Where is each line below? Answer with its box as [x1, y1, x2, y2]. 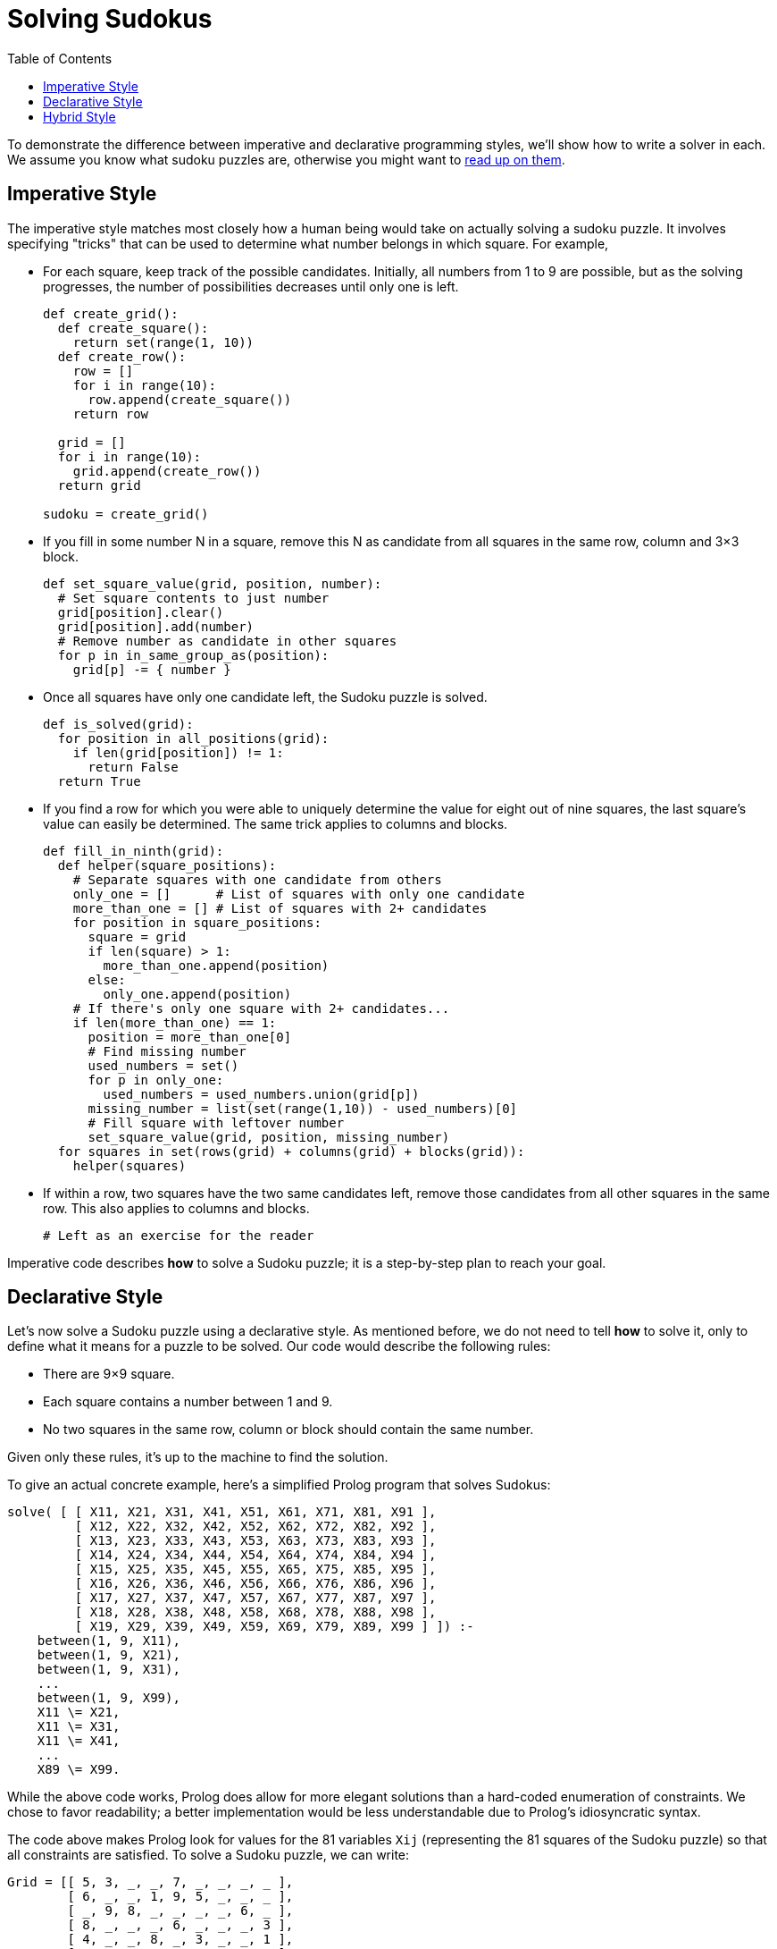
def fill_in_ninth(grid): [43, 843, 224, 858]
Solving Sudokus [7, 4, 213, 34]
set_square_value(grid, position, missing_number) [88, 1129, 450, 1144]
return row [72, 406, 149, 421]
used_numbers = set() [88, 1058, 239, 1073]
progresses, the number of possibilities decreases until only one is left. [43, 278, 459, 294]
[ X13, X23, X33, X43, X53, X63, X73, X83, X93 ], [74, 1533, 437, 1548]
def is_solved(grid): [43, 716, 194, 731]
